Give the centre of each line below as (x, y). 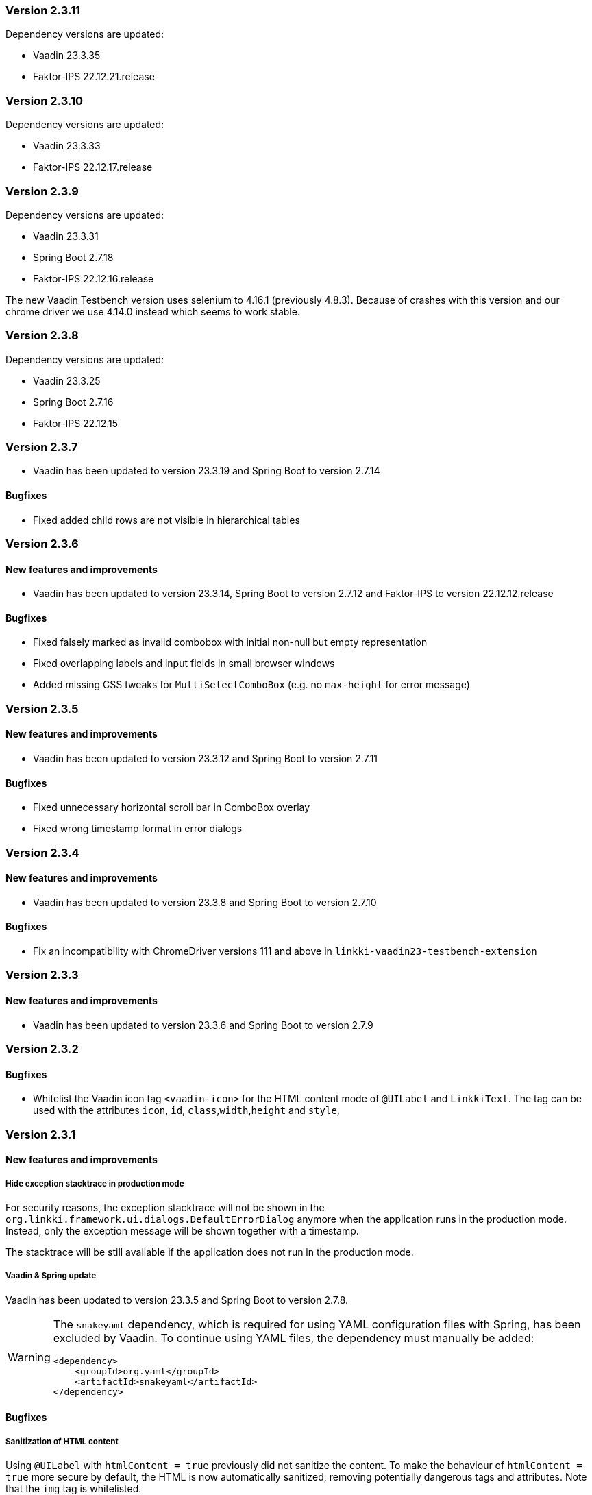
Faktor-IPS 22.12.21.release (94, 77)
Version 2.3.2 (42, 1049)
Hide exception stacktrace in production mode (95, 1183)
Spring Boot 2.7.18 (73, 257)
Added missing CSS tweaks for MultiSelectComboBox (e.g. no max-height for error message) (251, 685)
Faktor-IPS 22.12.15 (76, 423)
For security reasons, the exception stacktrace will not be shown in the (165, 1207)
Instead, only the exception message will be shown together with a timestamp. (182, 1230)
